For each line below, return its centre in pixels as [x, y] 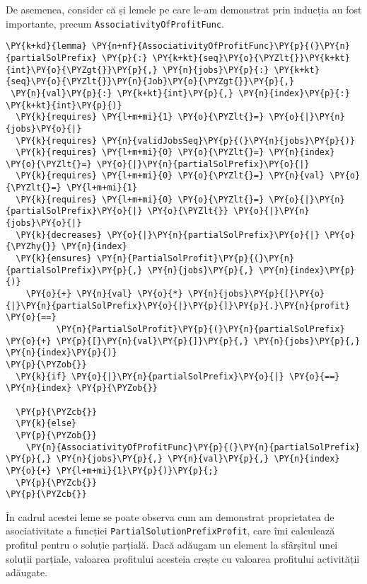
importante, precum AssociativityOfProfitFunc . [115, 23]
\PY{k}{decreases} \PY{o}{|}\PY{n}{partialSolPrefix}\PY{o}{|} [168, 235]
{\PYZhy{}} [31, 247]
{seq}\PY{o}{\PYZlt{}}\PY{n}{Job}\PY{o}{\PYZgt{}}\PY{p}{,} [150, 82]
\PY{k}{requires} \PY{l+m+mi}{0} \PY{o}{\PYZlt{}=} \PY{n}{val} [170, 176]
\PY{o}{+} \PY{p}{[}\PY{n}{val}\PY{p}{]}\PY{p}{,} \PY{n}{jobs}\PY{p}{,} [183, 341]
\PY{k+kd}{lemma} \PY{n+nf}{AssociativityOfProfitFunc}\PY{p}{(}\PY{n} [178, 46]
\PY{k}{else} [46, 424]
